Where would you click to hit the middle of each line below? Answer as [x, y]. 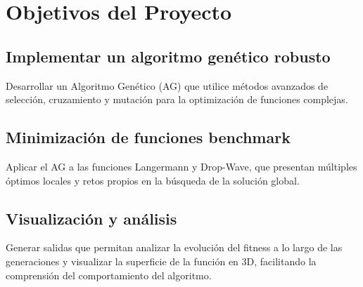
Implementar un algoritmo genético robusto [168, 56]
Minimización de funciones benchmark [148, 137]
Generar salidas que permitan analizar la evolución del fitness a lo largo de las [174, 247]
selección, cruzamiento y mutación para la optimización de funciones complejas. [177, 99]
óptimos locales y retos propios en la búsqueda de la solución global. [153, 180]
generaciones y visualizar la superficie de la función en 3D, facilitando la [161, 261]
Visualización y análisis [91, 218]
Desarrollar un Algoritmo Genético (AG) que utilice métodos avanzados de [167, 85]
